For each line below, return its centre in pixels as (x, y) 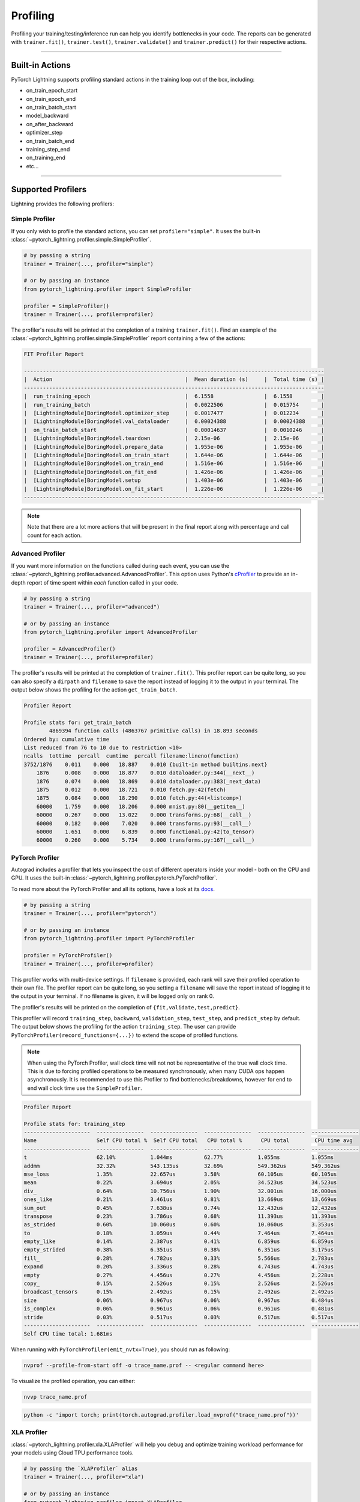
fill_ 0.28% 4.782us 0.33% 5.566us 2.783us (179, 1258)
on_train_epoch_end (51, 99)
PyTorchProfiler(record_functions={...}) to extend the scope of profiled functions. (125, 1035)
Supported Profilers (49, 189)
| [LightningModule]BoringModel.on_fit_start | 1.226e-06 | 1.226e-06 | (174, 489)
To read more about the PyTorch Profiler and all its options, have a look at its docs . (113, 889)
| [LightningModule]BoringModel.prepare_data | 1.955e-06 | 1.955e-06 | (174, 447)
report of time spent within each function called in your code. (103, 582)
